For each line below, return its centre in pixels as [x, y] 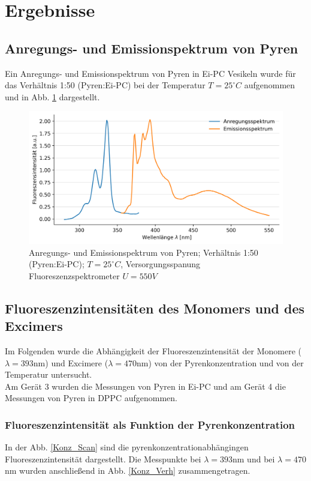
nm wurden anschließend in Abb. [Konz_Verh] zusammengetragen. [128, 470]
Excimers [34, 326]
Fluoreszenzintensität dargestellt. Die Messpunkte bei [103, 458]
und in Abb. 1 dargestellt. [52, 96]
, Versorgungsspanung [161, 264]
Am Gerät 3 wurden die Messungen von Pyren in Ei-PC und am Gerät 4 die [145, 386]
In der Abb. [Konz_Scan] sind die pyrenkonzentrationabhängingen [127, 447]
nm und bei [254, 458]
